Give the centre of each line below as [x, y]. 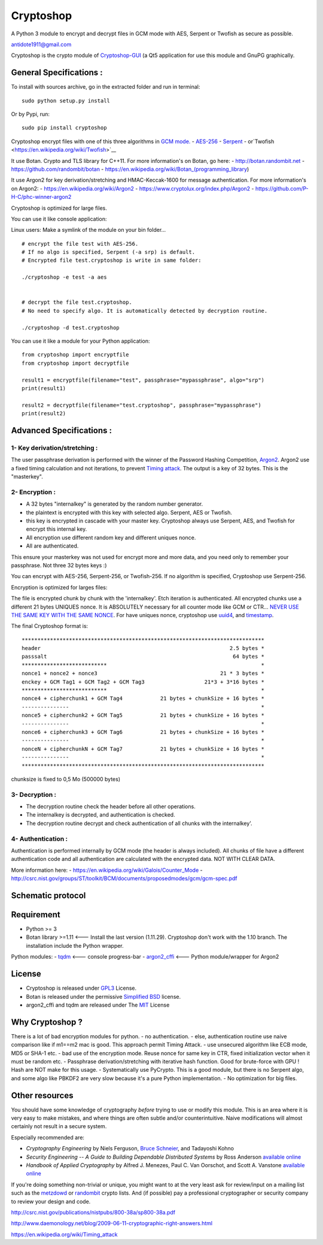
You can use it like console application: [59, 219]
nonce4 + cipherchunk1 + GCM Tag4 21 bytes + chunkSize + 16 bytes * [143, 699]
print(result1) [44, 388]
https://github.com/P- [282, 188]
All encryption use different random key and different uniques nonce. [111, 537]
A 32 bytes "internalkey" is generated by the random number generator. [115, 504]
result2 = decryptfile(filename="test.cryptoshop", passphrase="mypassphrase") [141, 405]
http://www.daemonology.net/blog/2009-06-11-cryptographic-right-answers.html [112, 1223]
